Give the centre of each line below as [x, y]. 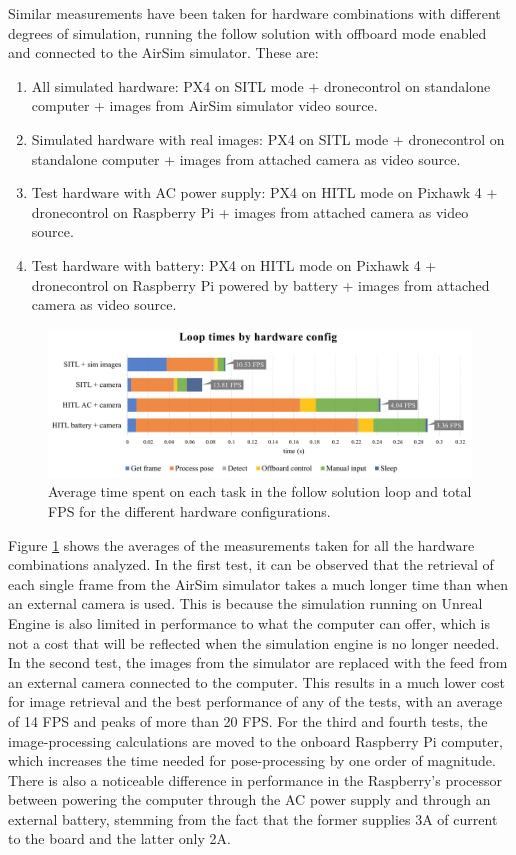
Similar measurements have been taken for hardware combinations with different [254, 13]
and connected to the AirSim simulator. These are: [163, 52]
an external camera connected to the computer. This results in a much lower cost [257, 681]
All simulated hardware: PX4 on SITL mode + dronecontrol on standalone [261, 85]
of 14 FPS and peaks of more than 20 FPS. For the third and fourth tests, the [248, 720]
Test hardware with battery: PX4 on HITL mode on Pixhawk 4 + [234, 264]
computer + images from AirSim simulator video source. [204, 105]
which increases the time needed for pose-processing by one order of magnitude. [252, 760]
